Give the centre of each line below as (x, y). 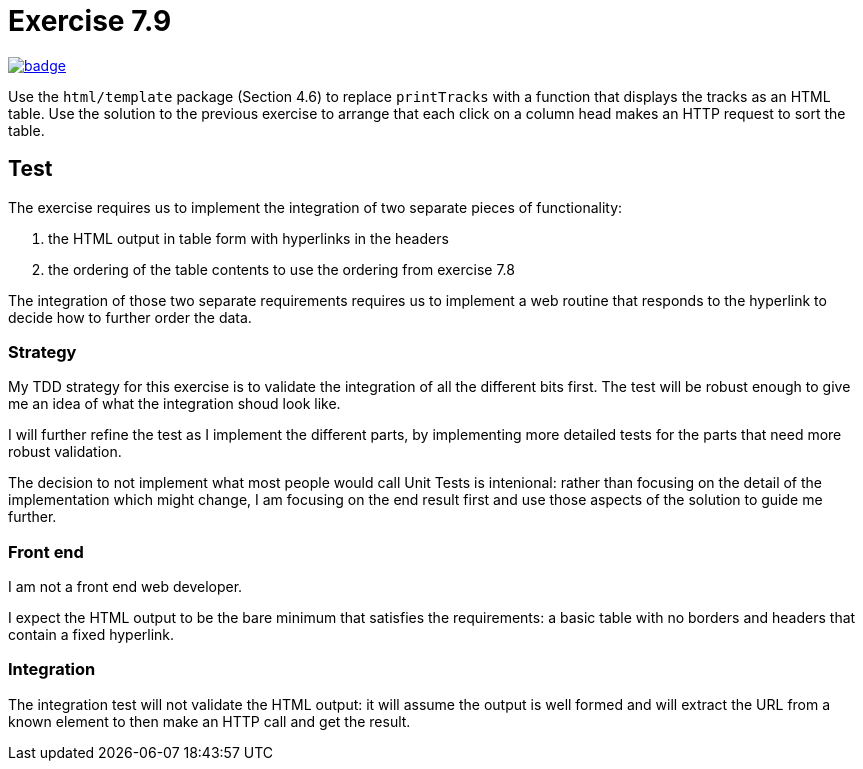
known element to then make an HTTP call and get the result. (209, 721)
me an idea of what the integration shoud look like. (174, 404)
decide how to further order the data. (130, 317)
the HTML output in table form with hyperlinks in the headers (248, 238)
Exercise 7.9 (90, 21)
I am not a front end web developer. (125, 587)
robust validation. (65, 452)
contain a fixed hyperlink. (91, 635)
